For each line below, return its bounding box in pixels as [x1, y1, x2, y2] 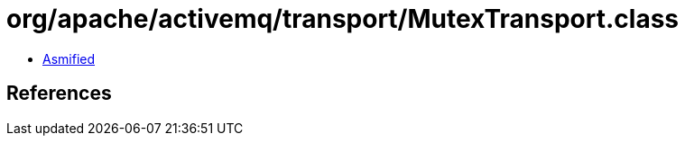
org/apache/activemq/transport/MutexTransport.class [6, 4, 680, 34]
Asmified [42, 50, 96, 67]
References [6, 82, 112, 105]
